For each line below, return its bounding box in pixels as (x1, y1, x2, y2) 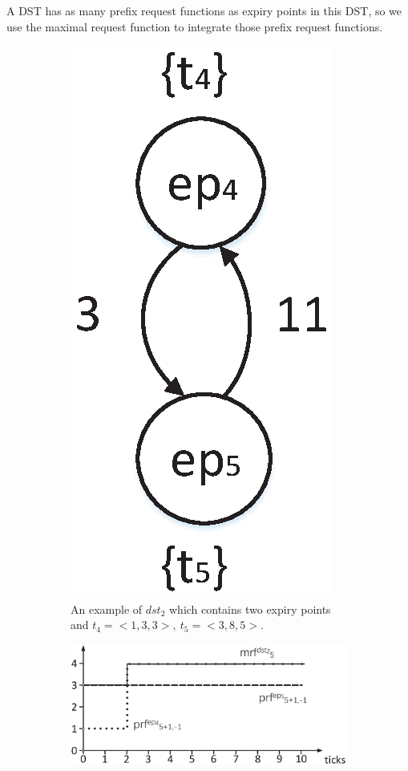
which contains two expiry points (168, 600, 331, 617)
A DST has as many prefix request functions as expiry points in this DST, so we (6, 2, 402, 18)
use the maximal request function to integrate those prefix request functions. (6, 18, 383, 34)
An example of (71, 600, 143, 617)
